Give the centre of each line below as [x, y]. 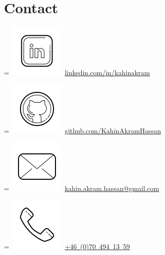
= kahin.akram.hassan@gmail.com [82, 188]
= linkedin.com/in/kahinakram [77, 73]
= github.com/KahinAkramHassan [82, 130]
